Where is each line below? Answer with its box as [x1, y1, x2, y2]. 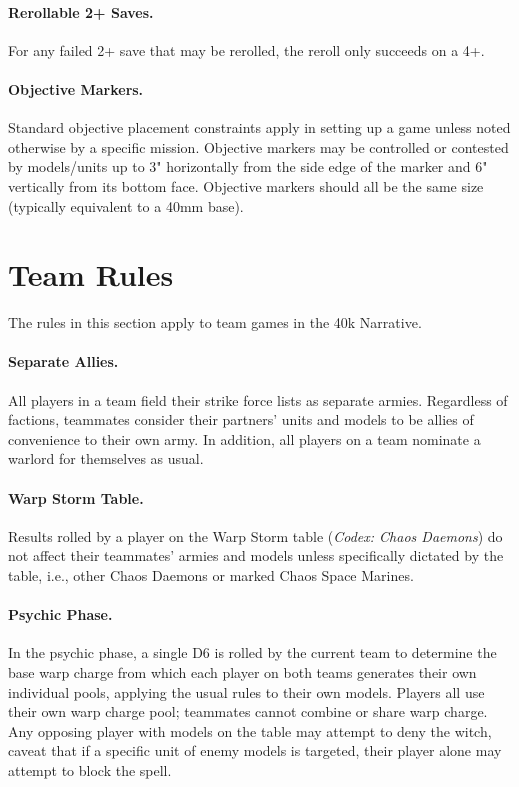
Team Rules [8, 254, 174, 295]
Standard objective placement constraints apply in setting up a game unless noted [8, 117, 511, 138]
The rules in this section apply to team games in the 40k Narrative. [8, 312, 422, 333]
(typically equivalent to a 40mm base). [8, 195, 244, 216]
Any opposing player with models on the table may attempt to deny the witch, [8, 720, 492, 741]
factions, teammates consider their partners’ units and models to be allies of [8, 409, 474, 430]
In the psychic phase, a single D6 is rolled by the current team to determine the [8, 642, 497, 663]
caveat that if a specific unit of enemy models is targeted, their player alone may [8, 740, 502, 761]
